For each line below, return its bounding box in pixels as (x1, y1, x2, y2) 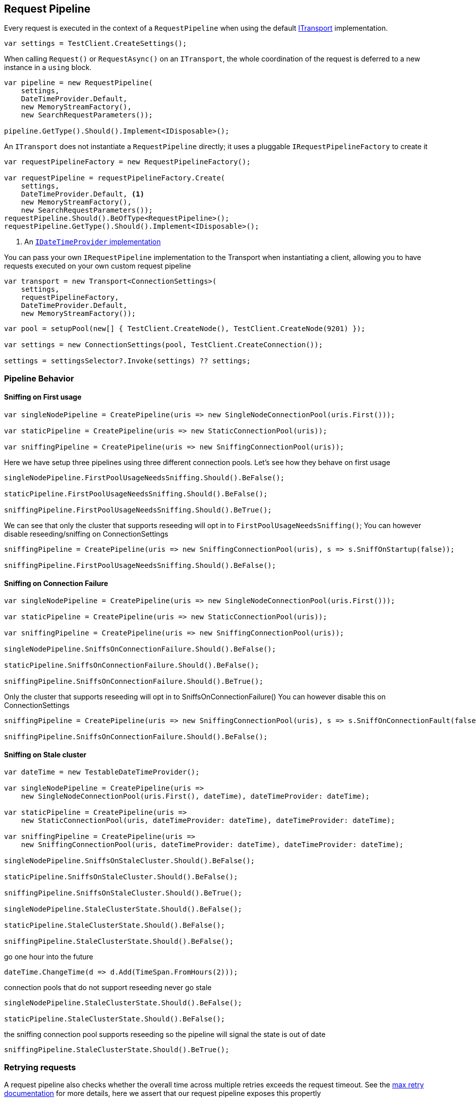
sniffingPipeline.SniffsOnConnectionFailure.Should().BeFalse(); (4, 733, 268, 741)
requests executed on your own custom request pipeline (4, 262, 191, 271)
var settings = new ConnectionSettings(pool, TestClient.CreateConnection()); (4, 341, 323, 349)
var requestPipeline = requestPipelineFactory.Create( (4, 174, 225, 182)
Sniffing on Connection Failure (4, 578, 108, 588)
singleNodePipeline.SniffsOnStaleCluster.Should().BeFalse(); (4, 857, 255, 865)
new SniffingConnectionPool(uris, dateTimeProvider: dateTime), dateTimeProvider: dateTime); (21, 841, 404, 849)
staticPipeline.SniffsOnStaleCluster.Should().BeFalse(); (4, 873, 238, 881)
